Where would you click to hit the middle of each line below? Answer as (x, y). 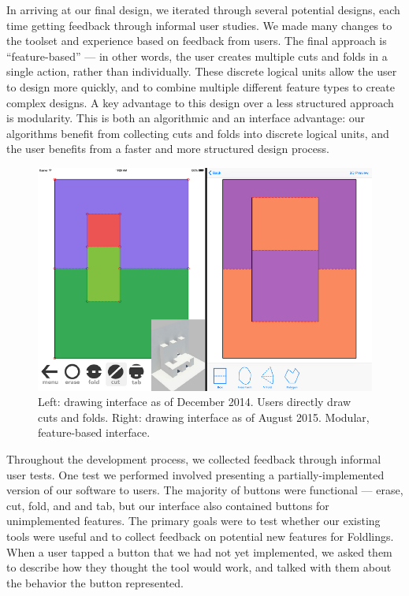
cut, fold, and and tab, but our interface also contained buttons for (168, 505)
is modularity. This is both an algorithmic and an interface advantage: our (186, 118)
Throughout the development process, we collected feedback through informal (194, 458)
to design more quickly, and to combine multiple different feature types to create (201, 86)
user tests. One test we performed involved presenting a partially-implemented (195, 474)
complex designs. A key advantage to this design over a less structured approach (200, 102)
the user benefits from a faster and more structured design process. (168, 149)
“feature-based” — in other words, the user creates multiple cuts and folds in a (197, 56)
